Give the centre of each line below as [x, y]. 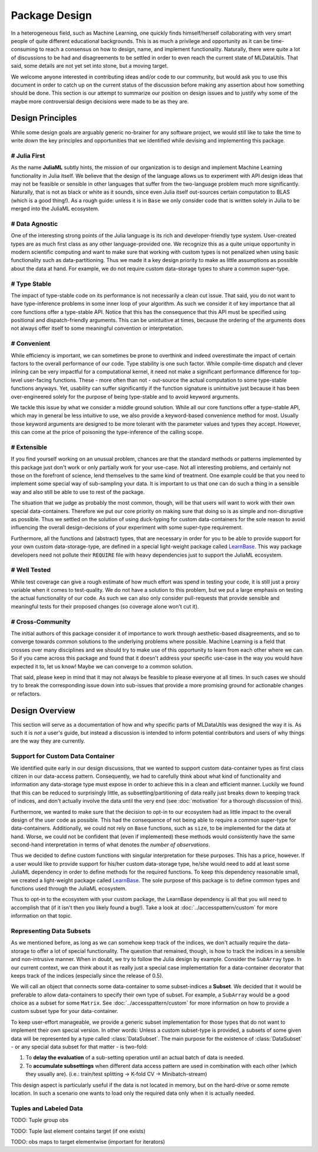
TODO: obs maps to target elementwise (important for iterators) [88, 1141]
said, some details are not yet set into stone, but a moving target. [90, 66]
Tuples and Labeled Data [47, 1108]
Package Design [52, 15]
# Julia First [28, 155]
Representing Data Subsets [51, 931]
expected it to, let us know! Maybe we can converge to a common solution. [102, 666]
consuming [24, 49]
